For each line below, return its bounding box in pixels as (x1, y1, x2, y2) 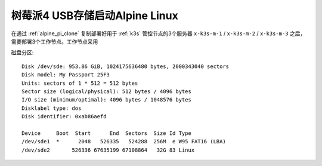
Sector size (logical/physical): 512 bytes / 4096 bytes (21, 88, 192, 95)
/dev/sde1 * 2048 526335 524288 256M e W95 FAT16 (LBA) (21, 138, 226, 145)
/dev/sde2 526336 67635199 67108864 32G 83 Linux (21, 146, 195, 153)
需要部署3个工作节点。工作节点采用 (11, 38, 98, 45)
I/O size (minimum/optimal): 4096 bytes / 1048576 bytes (21, 96, 192, 103)
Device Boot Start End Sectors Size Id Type (21, 130, 192, 137)
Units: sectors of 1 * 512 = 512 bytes (21, 79, 138, 87)
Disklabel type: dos (21, 104, 82, 112)
